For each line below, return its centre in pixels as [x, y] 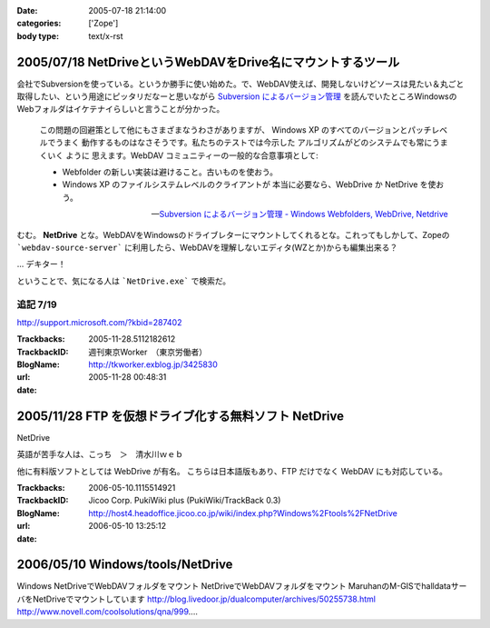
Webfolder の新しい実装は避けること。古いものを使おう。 [170, 172]
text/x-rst [106, 35]
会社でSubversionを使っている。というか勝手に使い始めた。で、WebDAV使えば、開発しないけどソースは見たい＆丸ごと [240, 84]
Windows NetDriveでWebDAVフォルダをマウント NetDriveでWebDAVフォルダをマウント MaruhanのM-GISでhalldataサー [242, 586]
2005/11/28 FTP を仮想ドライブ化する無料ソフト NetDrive [181, 416]
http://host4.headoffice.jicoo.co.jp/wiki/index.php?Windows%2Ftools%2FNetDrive [243, 513]
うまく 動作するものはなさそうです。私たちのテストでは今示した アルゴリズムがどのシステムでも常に [244, 143]
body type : [38, 35]
